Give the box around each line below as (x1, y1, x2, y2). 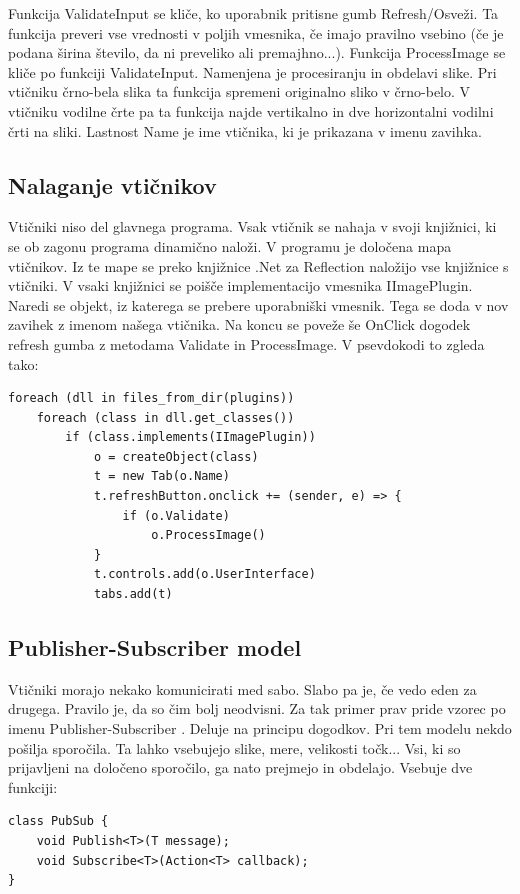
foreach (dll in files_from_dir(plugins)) (8, 391, 295, 406)
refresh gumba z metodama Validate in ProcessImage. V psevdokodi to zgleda (8, 333, 485, 354)
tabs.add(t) (93, 587, 173, 602)
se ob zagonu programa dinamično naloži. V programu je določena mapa (8, 235, 452, 256)
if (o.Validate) (122, 508, 230, 523)
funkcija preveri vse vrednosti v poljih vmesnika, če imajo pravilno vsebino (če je (8, 22, 504, 43)
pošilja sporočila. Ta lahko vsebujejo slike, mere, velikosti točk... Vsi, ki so (8, 737, 461, 758)
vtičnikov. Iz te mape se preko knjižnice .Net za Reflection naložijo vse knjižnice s (8, 255, 509, 276)
